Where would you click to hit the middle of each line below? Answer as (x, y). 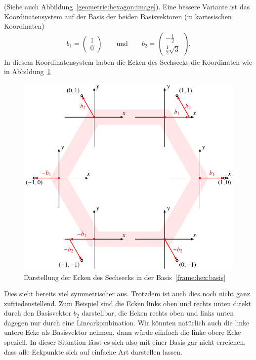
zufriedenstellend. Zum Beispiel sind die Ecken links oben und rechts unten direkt (128, 303)
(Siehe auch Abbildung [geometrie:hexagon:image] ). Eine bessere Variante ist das (127, 6)
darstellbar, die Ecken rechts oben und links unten (158, 313)
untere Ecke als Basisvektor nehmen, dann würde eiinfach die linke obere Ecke (123, 332)
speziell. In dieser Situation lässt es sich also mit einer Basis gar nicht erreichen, (125, 342)
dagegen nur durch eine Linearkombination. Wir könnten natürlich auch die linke (127, 322)
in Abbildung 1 (27, 71)
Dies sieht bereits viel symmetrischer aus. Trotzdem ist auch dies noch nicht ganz (127, 294)
